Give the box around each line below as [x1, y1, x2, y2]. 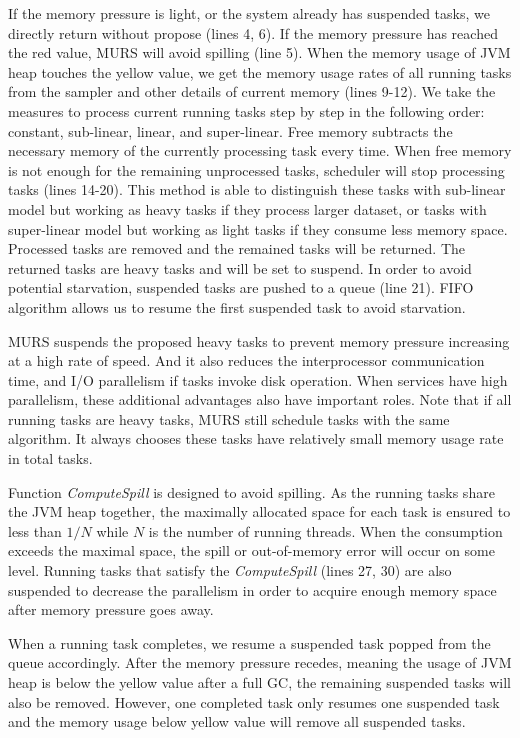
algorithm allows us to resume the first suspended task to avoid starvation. [8, 296, 466, 317]
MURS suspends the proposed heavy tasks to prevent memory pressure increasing [8, 330, 510, 351]
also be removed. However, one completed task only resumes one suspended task [8, 691, 500, 712]
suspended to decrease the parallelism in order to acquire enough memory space [8, 579, 497, 600]
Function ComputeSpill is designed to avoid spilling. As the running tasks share [8, 481, 495, 502]
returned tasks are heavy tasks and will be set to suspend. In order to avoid [8, 257, 472, 278]
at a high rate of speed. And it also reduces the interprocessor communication [8, 350, 485, 371]
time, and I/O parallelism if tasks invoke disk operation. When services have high [8, 369, 508, 390]
